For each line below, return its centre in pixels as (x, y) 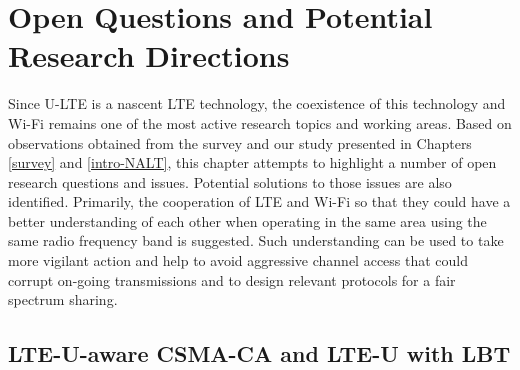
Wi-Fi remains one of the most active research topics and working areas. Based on (260, 122)
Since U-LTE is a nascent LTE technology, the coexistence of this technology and (257, 103)
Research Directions (149, 55)
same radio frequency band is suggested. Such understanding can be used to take (256, 240)
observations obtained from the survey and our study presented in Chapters (240, 142)
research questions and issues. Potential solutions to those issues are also (230, 181)
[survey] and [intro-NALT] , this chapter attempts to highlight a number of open (252, 162)
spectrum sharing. (63, 299)
